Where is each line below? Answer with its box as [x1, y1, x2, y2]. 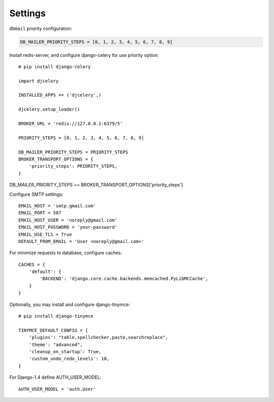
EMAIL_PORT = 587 [18, 210, 61, 216]
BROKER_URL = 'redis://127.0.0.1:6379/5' [18, 121, 123, 127]
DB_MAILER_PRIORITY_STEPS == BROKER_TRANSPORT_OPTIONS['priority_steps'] [9, 182, 183, 188]
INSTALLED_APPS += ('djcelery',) [18, 92, 101, 98]
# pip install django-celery [18, 64, 91, 70]
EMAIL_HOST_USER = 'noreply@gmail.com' [18, 217, 118, 223]
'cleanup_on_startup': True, [28, 349, 101, 354]
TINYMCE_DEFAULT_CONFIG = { [18, 327, 88, 333]
